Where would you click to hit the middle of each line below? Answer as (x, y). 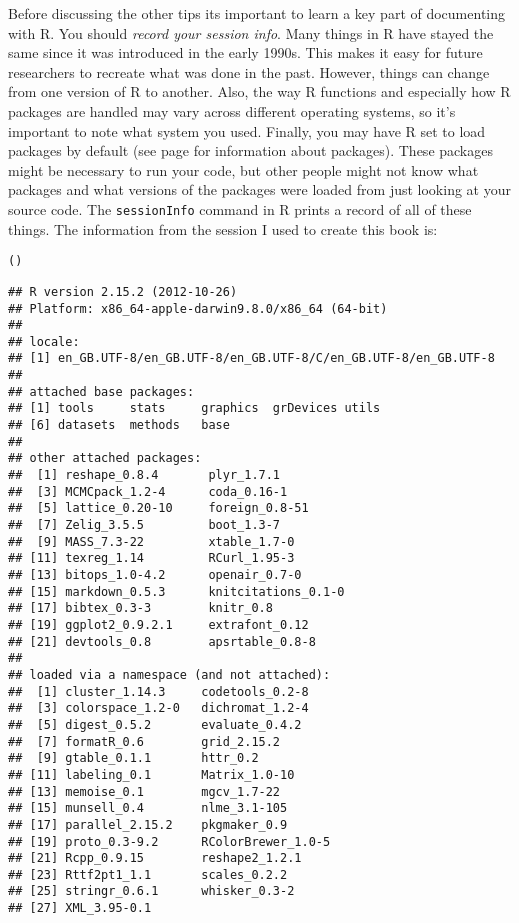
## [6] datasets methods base (119, 425)
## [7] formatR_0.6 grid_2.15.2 (144, 741)
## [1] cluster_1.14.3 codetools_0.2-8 (158, 691)
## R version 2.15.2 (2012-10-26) (123, 291)
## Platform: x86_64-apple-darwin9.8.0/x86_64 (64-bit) (198, 308)
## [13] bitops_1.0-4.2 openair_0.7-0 (155, 575)
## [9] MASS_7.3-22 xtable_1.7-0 (151, 541)
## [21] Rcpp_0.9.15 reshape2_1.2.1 (155, 858)
